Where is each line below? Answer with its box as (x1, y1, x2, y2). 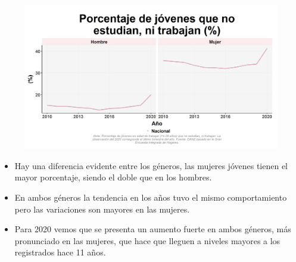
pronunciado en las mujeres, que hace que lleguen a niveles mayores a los (14, 234, 281, 247)
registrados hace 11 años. (14, 246, 106, 258)
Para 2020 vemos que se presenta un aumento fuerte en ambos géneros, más (14, 223, 291, 235)
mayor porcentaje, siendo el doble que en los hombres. (14, 171, 212, 183)
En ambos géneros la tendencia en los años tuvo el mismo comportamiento (14, 191, 287, 203)
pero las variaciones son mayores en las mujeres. (14, 202, 190, 215)
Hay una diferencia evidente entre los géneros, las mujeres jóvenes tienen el (14, 159, 288, 171)
